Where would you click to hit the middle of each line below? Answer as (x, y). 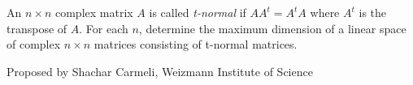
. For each (104, 28)
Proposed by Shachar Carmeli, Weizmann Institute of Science (160, 71)
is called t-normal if (198, 12)
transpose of (37, 28)
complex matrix (94, 12)
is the (373, 12)
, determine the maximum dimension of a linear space (272, 28)
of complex (34, 44)
